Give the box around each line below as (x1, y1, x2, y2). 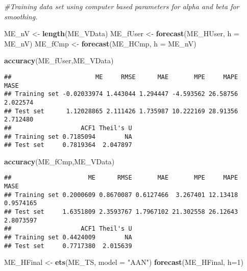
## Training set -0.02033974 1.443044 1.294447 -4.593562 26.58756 (4, 90, 238, 98)
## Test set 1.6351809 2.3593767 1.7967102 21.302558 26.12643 (4, 208, 238, 216)
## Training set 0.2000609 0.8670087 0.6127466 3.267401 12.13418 (4, 191, 238, 199)
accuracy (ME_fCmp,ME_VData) (4, 156, 115, 166)
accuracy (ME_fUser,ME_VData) (4, 55, 114, 66)
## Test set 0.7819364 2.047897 (4, 141, 132, 149)
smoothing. (4, 11, 38, 21)
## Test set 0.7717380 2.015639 (4, 242, 132, 250)
